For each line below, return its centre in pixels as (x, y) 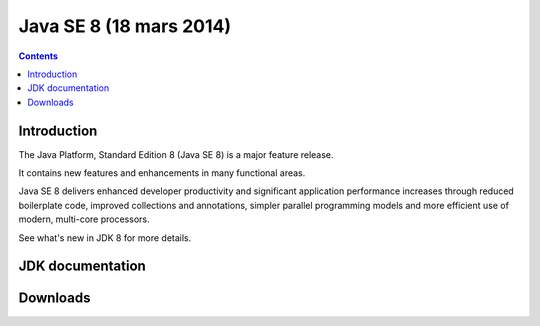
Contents (38, 56)
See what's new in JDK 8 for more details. (105, 237)
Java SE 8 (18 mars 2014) (125, 26)
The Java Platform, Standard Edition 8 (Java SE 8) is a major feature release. (176, 154)
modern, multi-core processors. (84, 219)
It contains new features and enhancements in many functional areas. (162, 173)
